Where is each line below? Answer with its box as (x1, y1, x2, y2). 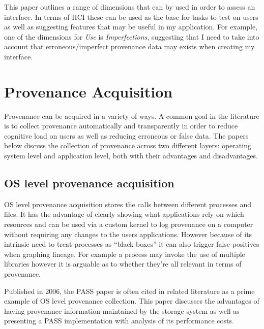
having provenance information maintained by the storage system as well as (4, 305, 240, 316)
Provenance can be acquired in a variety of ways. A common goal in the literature (4, 110, 259, 121)
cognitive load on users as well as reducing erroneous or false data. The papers (4, 130, 249, 141)
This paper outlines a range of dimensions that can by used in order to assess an (4, 2, 255, 12)
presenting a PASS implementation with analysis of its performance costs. (4, 315, 234, 326)
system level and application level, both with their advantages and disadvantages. (4, 150, 258, 161)
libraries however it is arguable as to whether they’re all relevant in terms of (4, 258, 242, 269)
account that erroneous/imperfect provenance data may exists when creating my (4, 41, 255, 52)
